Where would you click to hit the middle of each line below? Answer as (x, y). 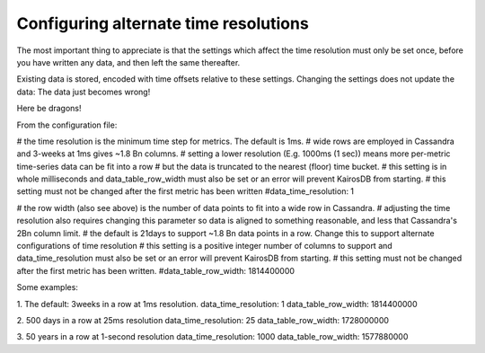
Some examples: (47, 287)
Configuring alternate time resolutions (163, 23)
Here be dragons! (49, 109)
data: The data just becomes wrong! (84, 92)
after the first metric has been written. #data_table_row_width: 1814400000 (156, 270)
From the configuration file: (67, 125)
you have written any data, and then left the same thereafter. (128, 62)
